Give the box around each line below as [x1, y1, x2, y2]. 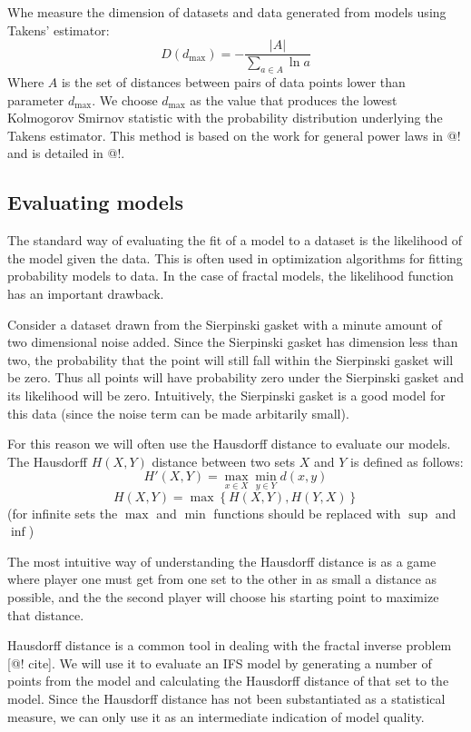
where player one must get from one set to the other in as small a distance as [7, 569, 437, 589]
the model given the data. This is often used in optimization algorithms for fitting [7, 248, 463, 267]
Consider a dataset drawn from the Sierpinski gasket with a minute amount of [7, 314, 442, 333]
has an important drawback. [7, 284, 164, 302]
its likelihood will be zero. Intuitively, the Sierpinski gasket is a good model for [7, 385, 446, 404]
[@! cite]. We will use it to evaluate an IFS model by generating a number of [7, 653, 432, 672]
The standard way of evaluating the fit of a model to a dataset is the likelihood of [7, 231, 463, 250]
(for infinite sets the [7, 503, 118, 522]
